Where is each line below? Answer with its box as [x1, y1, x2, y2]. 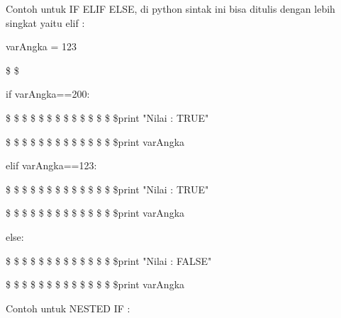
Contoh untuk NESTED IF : [6, 300, 130, 315]
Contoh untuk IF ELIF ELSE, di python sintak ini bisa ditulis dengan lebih [6, 1, 335, 16]
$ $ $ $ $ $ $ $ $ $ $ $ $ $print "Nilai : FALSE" [6, 253, 212, 268]
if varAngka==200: [6, 86, 90, 101]
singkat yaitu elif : [6, 15, 85, 30]
